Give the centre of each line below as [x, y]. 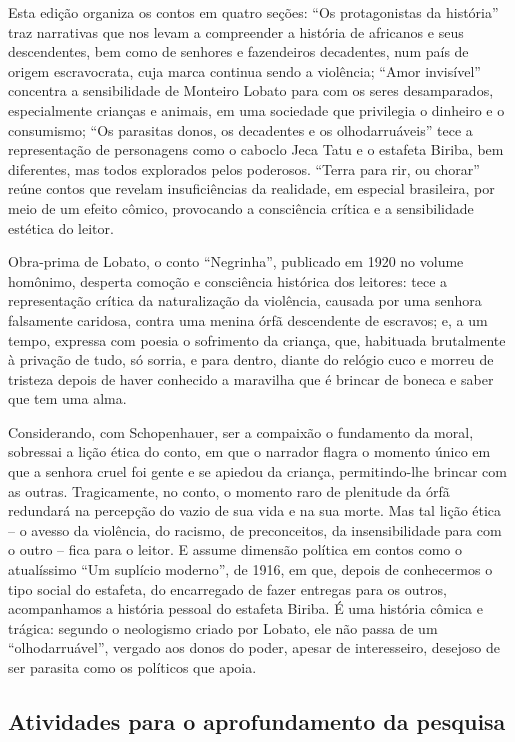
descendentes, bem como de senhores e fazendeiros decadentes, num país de [238, 51]
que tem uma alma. [67, 398]
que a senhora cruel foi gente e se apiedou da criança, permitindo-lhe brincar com [257, 471]
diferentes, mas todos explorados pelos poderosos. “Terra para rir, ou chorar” [244, 168]
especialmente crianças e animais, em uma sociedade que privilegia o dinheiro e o [256, 109]
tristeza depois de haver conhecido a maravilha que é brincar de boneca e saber [251, 378]
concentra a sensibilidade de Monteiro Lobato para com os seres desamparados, [251, 90]
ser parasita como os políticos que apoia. [132, 667]
